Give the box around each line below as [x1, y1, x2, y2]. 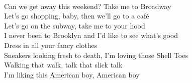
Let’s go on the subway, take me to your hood [4, 20, 145, 30]
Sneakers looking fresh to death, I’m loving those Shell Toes [4, 49, 188, 60]
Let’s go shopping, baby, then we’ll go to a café [4, 10, 149, 21]
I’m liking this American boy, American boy [4, 69, 140, 79]
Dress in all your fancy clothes [4, 39, 98, 50]
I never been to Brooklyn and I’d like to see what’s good [4, 30, 178, 40]
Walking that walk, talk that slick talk [4, 59, 123, 70]
